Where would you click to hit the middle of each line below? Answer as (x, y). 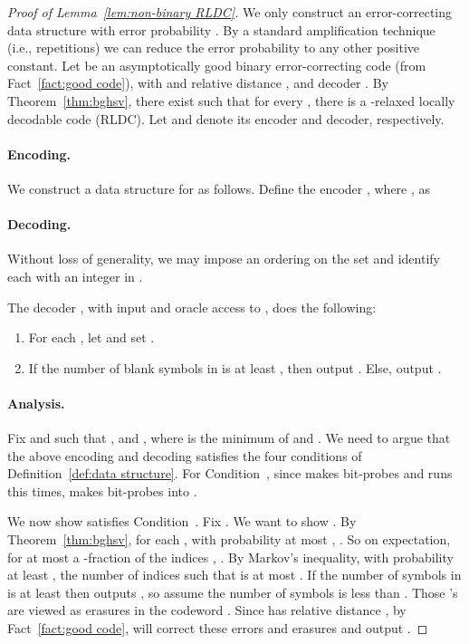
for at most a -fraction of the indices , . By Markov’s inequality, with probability (230, 557)
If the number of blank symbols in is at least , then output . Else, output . (235, 367)
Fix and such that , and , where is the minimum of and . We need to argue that (229, 438)
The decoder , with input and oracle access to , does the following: (192, 307)
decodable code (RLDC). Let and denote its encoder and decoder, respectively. (226, 118)
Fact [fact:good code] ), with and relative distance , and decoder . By (198, 83)
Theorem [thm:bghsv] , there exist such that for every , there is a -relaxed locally (231, 100)
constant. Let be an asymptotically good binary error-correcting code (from (217, 65)
